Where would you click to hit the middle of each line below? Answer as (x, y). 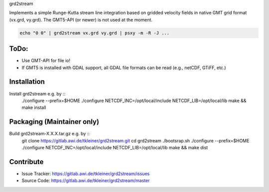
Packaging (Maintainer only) (54, 122)
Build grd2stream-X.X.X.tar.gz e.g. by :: (49, 134)
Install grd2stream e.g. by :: (37, 94)
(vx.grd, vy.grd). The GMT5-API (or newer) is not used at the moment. (81, 19)
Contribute (26, 162)
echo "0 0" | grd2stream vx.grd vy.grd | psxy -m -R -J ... (95, 33)
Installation (27, 82)
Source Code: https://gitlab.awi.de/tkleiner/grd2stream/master (86, 181)
